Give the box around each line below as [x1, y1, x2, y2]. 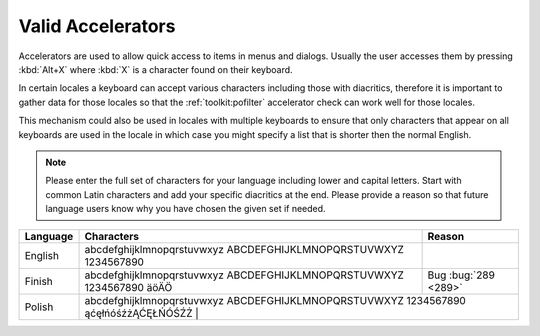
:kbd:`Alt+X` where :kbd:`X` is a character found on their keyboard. [18, 63, 294, 75]
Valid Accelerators [18, 15, 176, 37]
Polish [24, 300, 54, 314]
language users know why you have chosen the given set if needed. [45, 203, 326, 215]
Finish [24, 275, 54, 289]
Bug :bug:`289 [427, 268, 495, 282]
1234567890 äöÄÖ [84, 281, 173, 295]
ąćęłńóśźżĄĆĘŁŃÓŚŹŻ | [84, 306, 199, 320]
